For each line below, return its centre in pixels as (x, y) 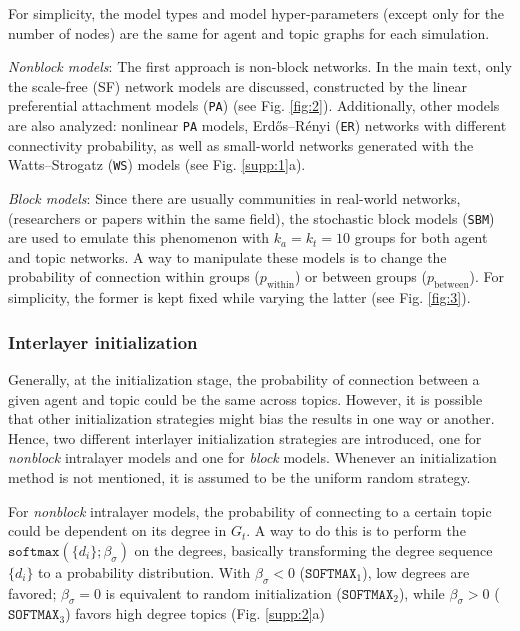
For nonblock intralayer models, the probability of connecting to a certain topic (250, 510)
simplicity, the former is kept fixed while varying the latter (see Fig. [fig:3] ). (239, 297)
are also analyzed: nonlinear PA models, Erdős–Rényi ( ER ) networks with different (257, 125)
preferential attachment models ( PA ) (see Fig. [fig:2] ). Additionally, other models (254, 105)
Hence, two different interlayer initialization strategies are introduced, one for (245, 437)
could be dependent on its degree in (117, 530)
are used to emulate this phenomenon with (139, 237)
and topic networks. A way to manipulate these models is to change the (227, 256)
